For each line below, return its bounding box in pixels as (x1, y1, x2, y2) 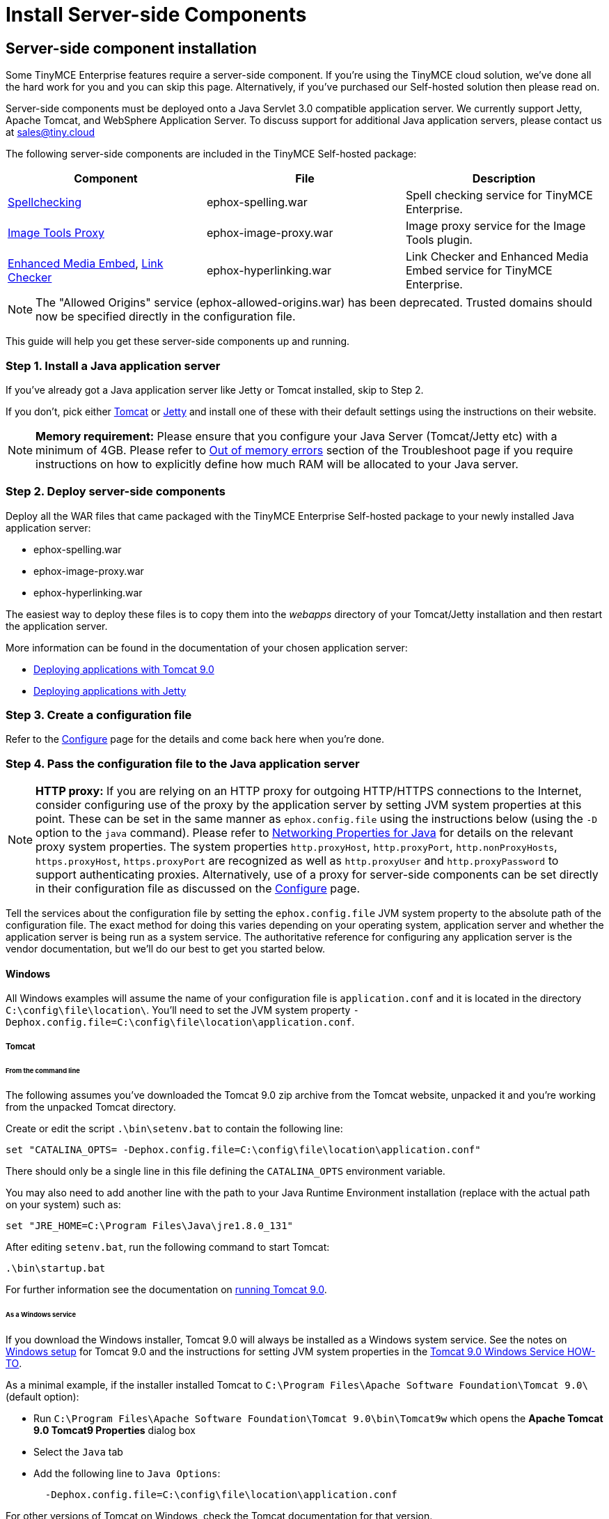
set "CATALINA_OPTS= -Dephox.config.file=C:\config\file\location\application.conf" (6, 1144, 481, 1156)
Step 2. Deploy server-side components (6, 484, 226, 499)
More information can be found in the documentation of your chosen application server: (6, 641, 408, 654)
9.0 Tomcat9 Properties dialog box (33, 1424, 196, 1437)
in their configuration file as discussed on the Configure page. (35, 881, 361, 896)
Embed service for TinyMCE (405, 263, 553, 278)
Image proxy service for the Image (405, 219, 586, 233)
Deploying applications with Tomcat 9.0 (33, 663, 214, 675)
